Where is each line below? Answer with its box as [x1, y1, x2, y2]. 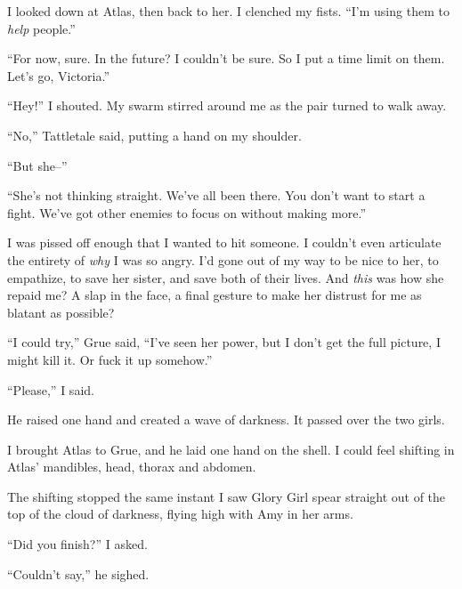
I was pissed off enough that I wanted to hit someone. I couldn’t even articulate [7, 233, 442, 252]
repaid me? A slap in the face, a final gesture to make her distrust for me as [7, 286, 422, 304]
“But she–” [7, 156, 68, 174]
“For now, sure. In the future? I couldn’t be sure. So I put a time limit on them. [7, 49, 445, 68]
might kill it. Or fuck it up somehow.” [7, 350, 213, 368]
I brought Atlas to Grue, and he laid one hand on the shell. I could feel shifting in [7, 440, 455, 458]
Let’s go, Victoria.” [7, 66, 110, 85]
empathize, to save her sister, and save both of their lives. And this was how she [7, 268, 444, 286]
